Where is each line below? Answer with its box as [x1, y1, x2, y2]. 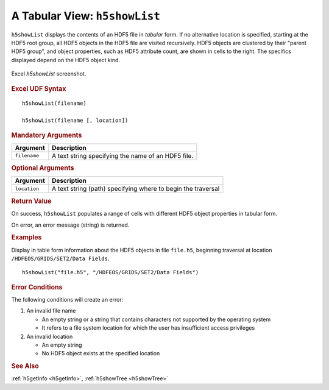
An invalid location [26, 333, 73, 340]
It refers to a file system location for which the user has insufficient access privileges [41, 324, 255, 331]
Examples [11, 233, 42, 242]
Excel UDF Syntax [11, 84, 66, 93]
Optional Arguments [11, 164, 74, 172]
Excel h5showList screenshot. [11, 70, 87, 77]
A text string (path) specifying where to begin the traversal [52, 185, 220, 193]
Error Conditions [11, 283, 63, 291]
